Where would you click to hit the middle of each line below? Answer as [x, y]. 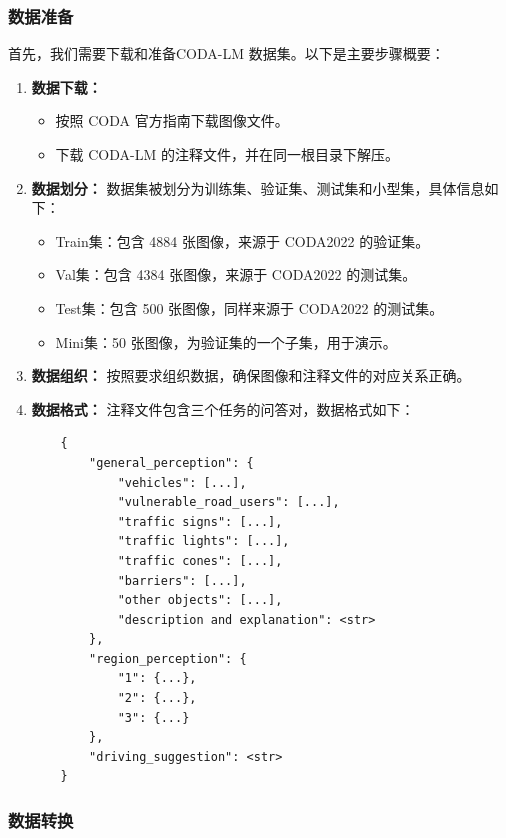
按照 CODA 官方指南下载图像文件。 [172, 120]
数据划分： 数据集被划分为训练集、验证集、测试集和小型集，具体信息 [258, 187]
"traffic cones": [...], [200, 560]
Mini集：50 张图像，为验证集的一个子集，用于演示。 [226, 341]
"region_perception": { [168, 658]
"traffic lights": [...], [203, 541]
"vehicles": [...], [182, 482]
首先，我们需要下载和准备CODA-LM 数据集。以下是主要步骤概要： [226, 53]
